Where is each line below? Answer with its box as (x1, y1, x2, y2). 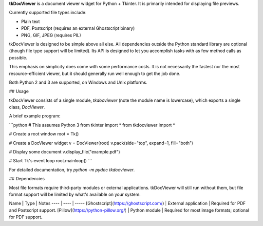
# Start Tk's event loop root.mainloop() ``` (9, 158, 93, 164)
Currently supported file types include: (9, 10, 87, 16)
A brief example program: (9, 113, 60, 119)
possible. (9, 55, 28, 60)
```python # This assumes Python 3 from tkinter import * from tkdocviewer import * (9, 122, 175, 128)
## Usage (9, 88, 29, 94)
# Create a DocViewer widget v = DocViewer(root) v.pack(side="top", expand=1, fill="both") (9, 140, 193, 146)
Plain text (21, 19, 40, 24)
